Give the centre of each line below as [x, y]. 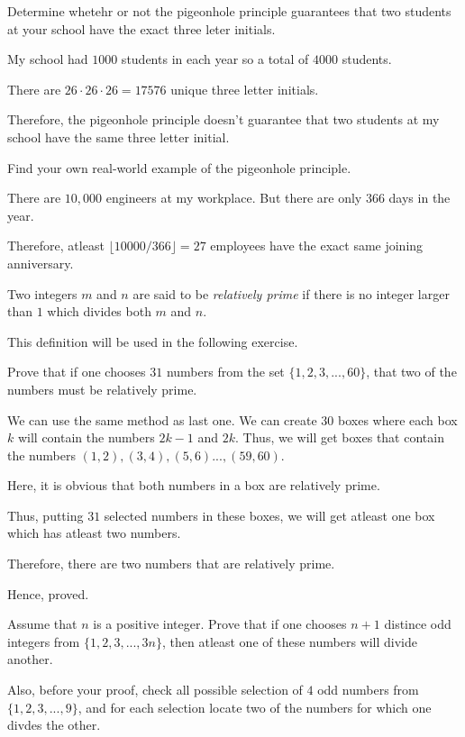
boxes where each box [397, 419]
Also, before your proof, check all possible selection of [155, 690]
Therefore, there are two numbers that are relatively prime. [171, 564]
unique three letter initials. [245, 89]
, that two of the [411, 372]
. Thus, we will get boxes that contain [340, 437]
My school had [48, 59]
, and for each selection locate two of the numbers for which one [255, 707]
